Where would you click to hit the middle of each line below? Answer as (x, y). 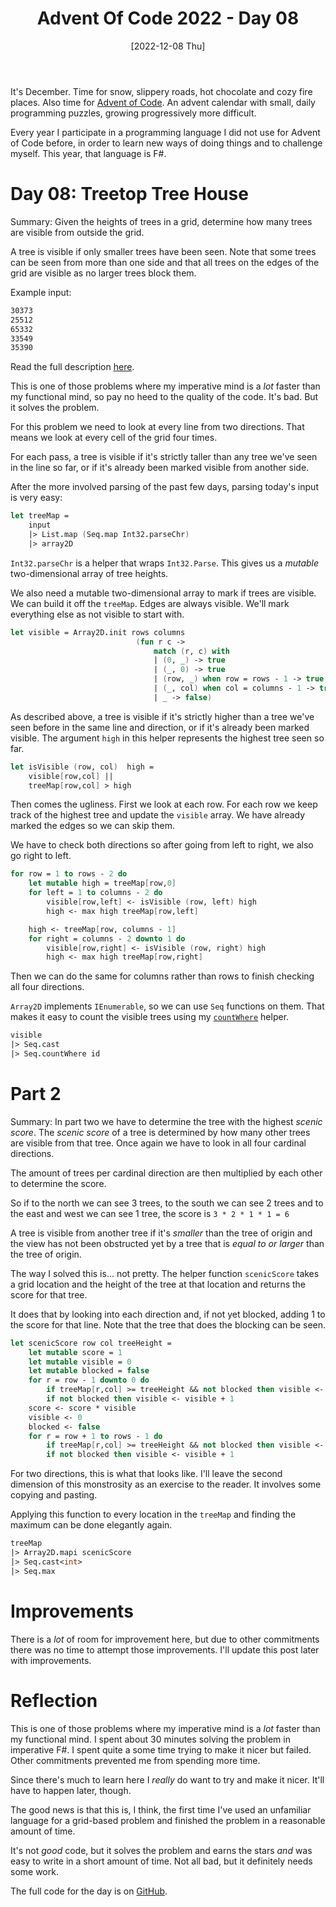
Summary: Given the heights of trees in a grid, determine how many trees (161, 221)
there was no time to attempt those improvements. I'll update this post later (165, 1649)
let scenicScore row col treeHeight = (91, 1343)
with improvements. (51, 1660)
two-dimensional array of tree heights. (89, 573)
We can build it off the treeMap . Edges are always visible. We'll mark (150, 603)
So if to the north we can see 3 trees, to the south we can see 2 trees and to (167, 1203)
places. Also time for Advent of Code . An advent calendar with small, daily (163, 102)
